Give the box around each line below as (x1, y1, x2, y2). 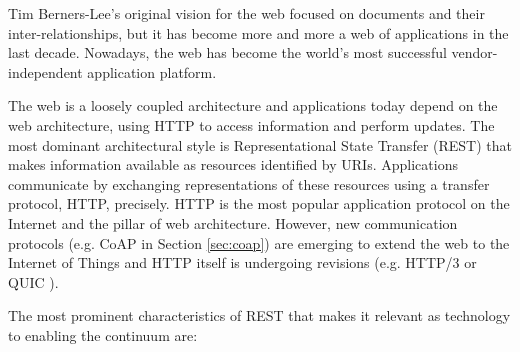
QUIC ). (8, 271, 59, 292)
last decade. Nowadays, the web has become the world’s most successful (8, 42, 447, 63)
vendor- (451, 42, 498, 63)
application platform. (87, 61, 217, 82)
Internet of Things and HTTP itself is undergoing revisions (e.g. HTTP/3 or (8, 252, 477, 273)
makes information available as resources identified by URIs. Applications (8, 154, 458, 175)
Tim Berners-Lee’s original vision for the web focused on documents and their (8, 3, 485, 23)
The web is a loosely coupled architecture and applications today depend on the (8, 95, 498, 116)
